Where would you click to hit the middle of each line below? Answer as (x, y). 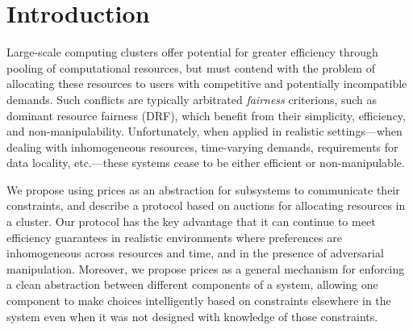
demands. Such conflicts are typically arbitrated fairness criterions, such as (192, 99)
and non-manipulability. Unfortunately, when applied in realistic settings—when (204, 131)
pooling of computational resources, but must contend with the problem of (191, 67)
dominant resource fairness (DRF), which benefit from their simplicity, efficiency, (206, 115)
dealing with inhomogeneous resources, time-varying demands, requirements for (202, 146)
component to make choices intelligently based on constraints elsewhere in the (199, 301)
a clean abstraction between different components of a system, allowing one (192, 284)
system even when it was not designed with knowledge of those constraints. (192, 316)
